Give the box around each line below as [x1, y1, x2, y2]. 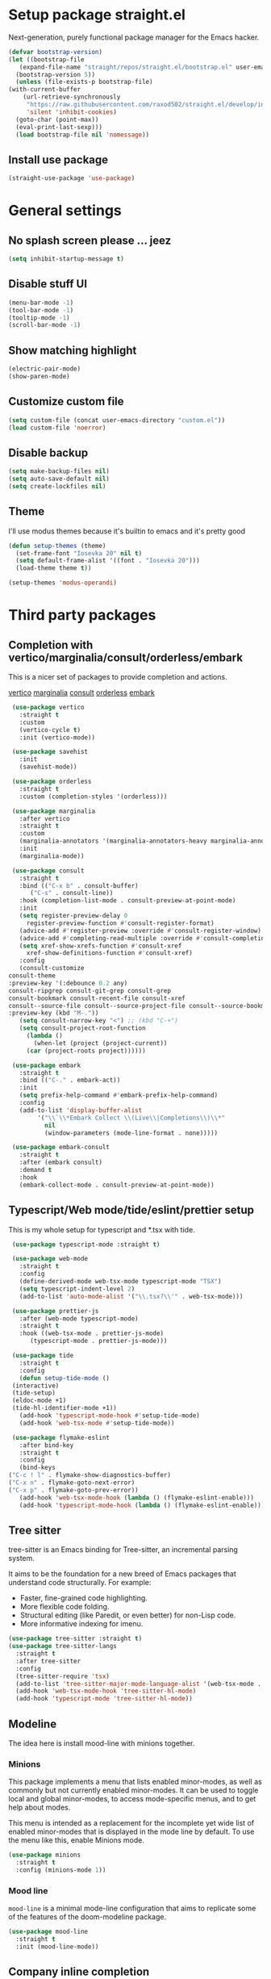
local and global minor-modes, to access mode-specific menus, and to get [8, 1794, 256, 1804]
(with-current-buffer [8, 86, 81, 94]
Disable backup [8, 446, 89, 459]
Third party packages [8, 606, 156, 625]
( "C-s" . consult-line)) [29, 889, 114, 897]
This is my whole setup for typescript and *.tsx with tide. [8, 1224, 195, 1234]
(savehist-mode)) [19, 763, 78, 772]
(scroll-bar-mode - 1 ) [8, 321, 81, 329]
